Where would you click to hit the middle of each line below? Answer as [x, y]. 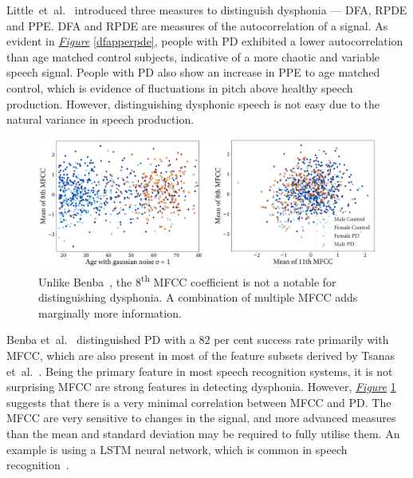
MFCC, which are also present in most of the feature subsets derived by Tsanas [201, 356]
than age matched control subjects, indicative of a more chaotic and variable [193, 56]
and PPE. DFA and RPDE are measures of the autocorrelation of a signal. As [197, 25]
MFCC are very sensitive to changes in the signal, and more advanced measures [201, 418]
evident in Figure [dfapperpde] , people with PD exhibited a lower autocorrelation [205, 41]
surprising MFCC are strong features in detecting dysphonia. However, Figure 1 [201, 387]
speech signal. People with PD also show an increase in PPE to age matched [193, 72]
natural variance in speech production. [100, 119]
